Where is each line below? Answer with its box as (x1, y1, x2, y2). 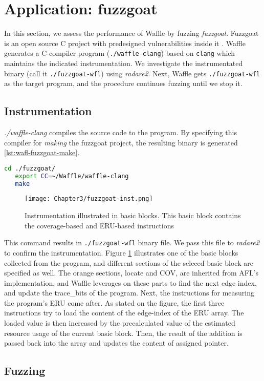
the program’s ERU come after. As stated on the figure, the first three (4, 297, 225, 308)
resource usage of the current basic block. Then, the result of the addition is (4, 327, 243, 338)
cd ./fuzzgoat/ (4, 164, 56, 172)
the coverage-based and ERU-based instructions (25, 220, 174, 230)
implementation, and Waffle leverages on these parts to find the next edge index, (4, 277, 257, 288)
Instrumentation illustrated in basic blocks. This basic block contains (25, 210, 241, 221)
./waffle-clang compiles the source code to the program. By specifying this (4, 127, 237, 138)
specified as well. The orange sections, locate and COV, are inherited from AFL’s (4, 267, 259, 278)
